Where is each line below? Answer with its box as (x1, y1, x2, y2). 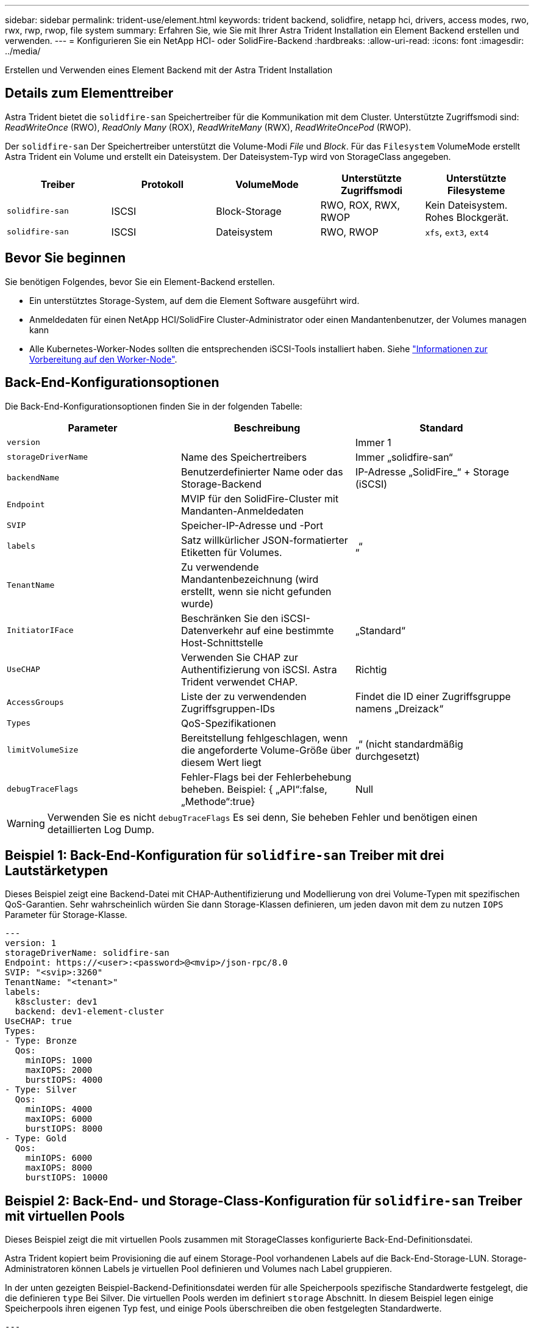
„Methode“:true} (180, 795, 255, 807)
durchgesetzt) (355, 750, 420, 762)
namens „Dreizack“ (355, 702, 444, 715)
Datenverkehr (180, 624, 243, 637)
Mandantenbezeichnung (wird (180, 573, 319, 585)
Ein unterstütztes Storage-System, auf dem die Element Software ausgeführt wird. (29, 295, 360, 306)
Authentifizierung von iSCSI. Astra (180, 663, 337, 676)
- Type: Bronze (5, 1036, 77, 1046)
